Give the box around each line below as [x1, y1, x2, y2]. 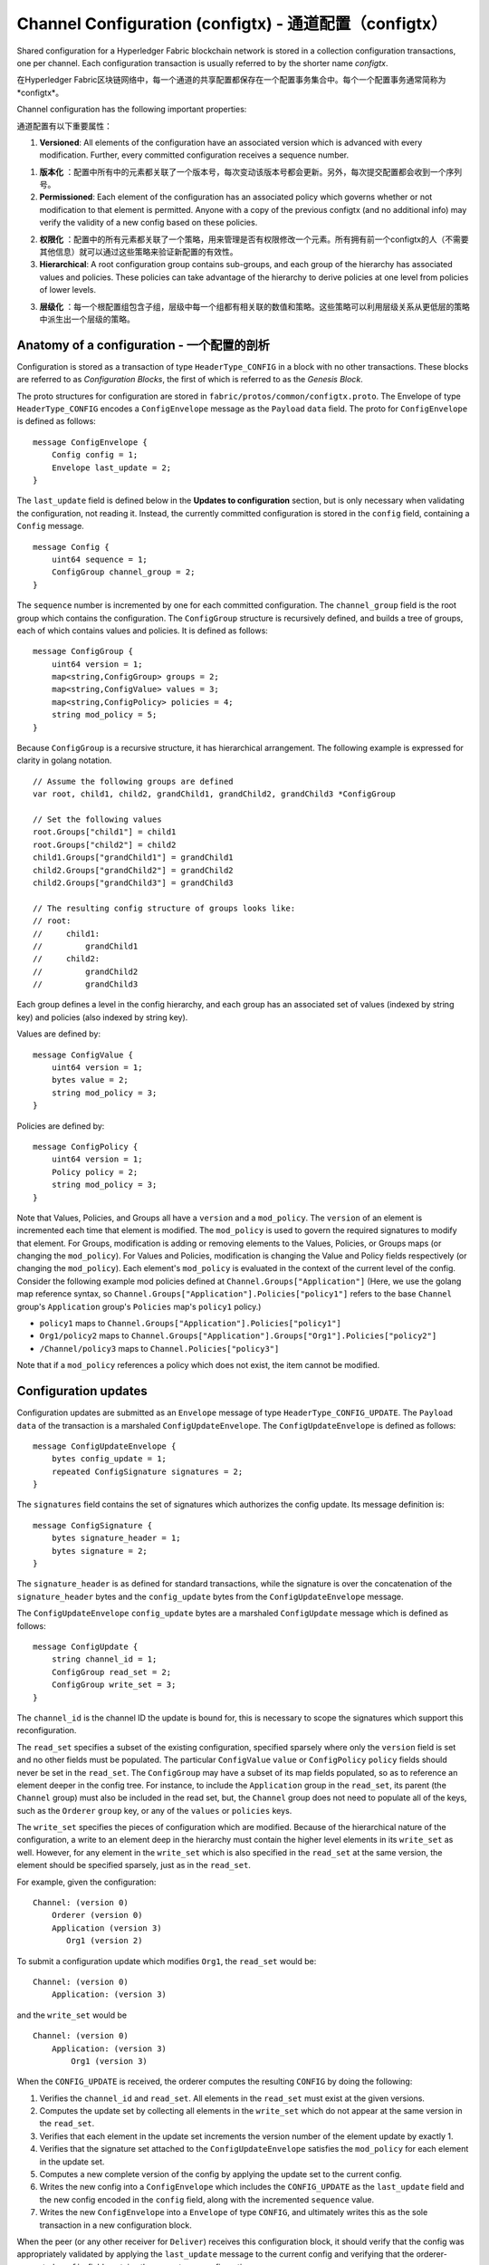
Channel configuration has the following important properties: [16, 104, 247, 115]
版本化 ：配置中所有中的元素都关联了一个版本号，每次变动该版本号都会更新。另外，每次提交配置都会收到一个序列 [39, 166, 462, 177]
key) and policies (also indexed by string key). [16, 1011, 188, 1023]
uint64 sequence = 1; [51, 554, 149, 564]
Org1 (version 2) [66, 1935, 143, 1946]
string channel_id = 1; [51, 1654, 158, 1664]
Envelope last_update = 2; [51, 462, 172, 473]
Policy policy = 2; [51, 1167, 139, 1177]
